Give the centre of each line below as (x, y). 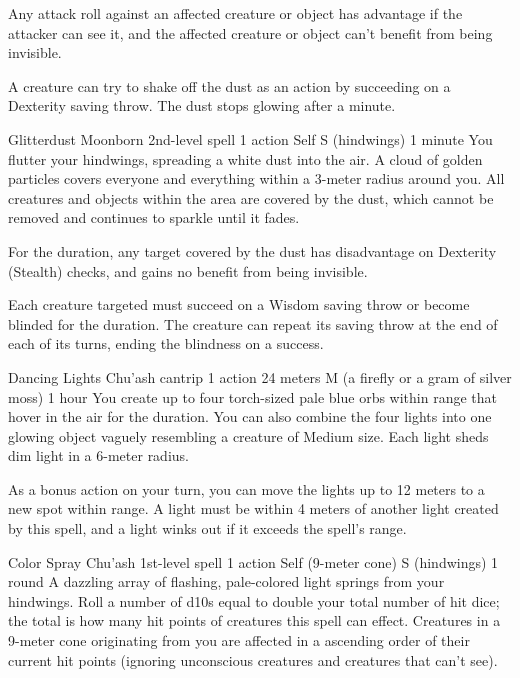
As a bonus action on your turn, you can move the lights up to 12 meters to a (246, 488)
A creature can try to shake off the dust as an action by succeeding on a (229, 85)
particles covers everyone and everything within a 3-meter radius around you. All (256, 178)
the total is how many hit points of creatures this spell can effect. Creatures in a (254, 620)
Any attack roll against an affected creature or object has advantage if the (235, 13)
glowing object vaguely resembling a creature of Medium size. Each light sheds (248, 435)
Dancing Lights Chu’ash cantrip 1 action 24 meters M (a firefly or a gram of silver (260, 376)
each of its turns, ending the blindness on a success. (166, 343)
